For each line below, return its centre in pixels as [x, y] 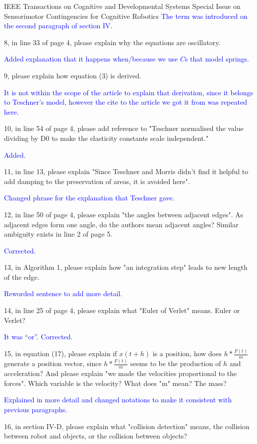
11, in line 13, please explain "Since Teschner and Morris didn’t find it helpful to [126, 171]
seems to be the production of [176, 363]
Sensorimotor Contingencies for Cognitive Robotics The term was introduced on [126, 16]
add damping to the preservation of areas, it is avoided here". [97, 181]
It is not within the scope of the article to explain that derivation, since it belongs [129, 92]
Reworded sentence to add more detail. [63, 293]
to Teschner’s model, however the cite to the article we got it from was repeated [126, 102]
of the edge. [22, 277]
